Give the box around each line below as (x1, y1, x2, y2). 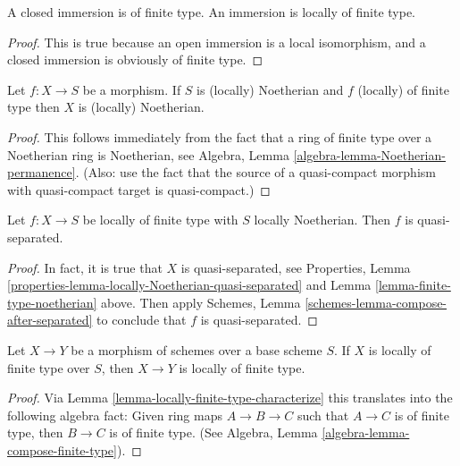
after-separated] (7, 310, 93, 329)
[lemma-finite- (375, 275, 451, 294)
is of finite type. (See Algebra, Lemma (109, 423, 318, 442)
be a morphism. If (82, 80, 181, 98)
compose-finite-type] (7, 440, 117, 459)
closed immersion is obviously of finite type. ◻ (7, 50, 263, 69)
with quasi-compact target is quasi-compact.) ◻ (7, 180, 271, 199)
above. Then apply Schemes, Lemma (101, 292, 301, 311)
